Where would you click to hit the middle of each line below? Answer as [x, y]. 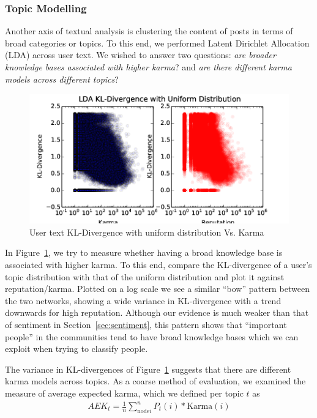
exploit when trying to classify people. [76, 349]
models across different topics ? [62, 79]
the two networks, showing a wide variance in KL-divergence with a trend [143, 300]
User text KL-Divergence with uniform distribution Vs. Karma [147, 232]
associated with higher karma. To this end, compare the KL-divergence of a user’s [158, 264]
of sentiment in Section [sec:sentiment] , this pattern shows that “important [146, 324]
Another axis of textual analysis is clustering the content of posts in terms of [149, 31]
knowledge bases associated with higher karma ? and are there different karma [148, 67]
